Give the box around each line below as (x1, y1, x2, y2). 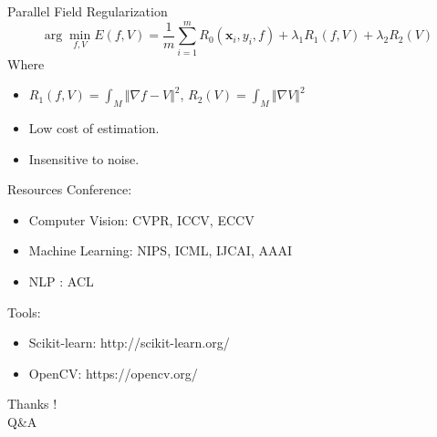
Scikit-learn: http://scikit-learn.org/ (28, 333, 230, 352)
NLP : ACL (28, 272, 94, 291)
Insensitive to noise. (28, 149, 140, 168)
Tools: (7, 302, 41, 321)
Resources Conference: (7, 180, 132, 199)
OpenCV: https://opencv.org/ (28, 363, 198, 382)
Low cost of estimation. (28, 119, 160, 138)
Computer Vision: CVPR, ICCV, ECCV (28, 210, 255, 229)
